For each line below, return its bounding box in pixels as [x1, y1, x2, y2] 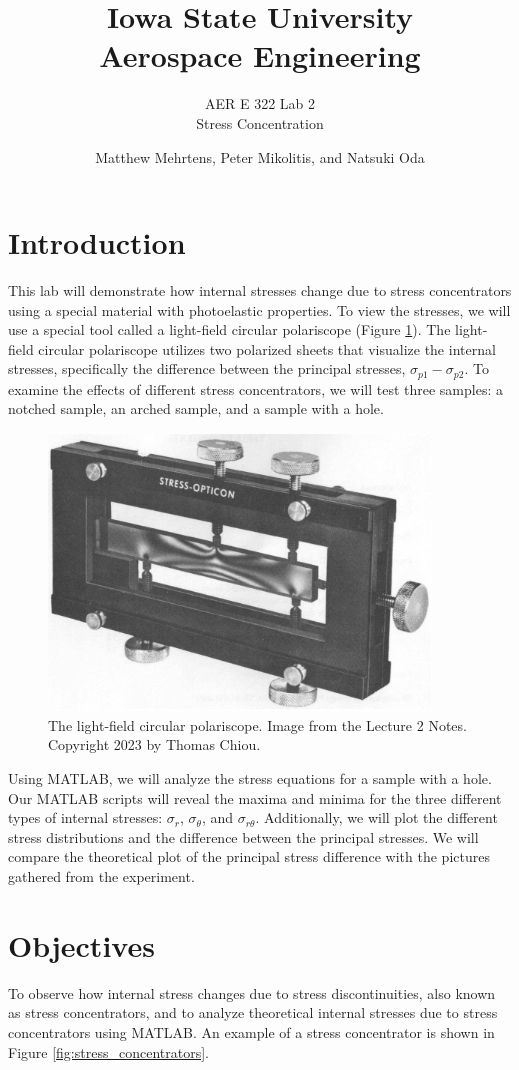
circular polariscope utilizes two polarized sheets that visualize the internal [38, 338, 496, 359]
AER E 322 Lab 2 [204, 93, 316, 114]
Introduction [8, 222, 186, 263]
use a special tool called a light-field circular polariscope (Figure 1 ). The [8, 319, 451, 340]
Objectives [8, 924, 155, 965]
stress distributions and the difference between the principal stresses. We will [8, 826, 479, 847]
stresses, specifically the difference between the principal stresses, [8, 358, 406, 379]
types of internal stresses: [8, 807, 163, 828]
